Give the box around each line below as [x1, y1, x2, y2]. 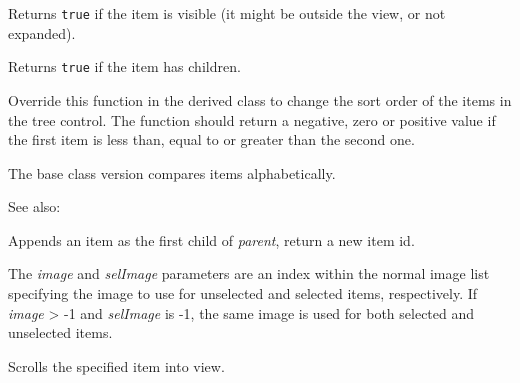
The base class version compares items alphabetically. [8, 162, 336, 183]
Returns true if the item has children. [8, 56, 241, 77]
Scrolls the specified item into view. [8, 355, 225, 376]
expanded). [8, 22, 76, 43]
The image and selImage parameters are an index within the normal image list [8, 263, 490, 284]
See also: [8, 196, 61, 217]
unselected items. [8, 322, 113, 343]
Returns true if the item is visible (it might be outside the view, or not [8, 3, 446, 23]
